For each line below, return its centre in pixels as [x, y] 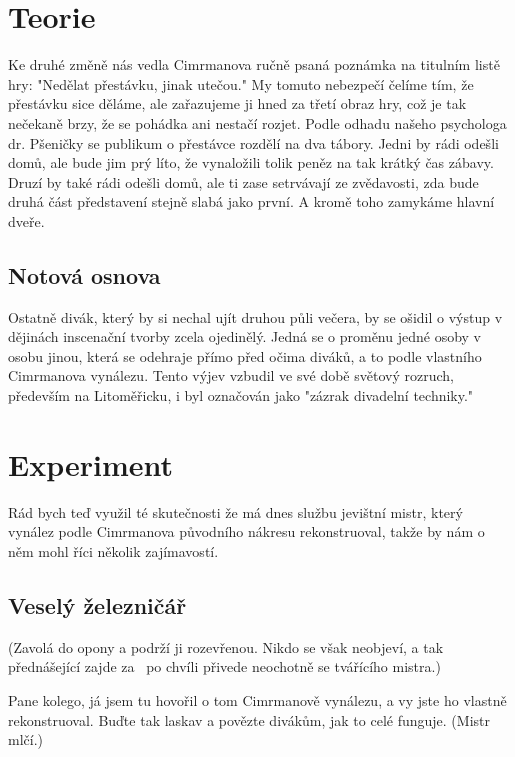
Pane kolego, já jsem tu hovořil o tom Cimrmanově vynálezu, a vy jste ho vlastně [257, 699]
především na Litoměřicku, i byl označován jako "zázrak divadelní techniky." [241, 395]
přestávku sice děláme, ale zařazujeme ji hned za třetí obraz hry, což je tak [237, 103]
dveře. [26, 220]
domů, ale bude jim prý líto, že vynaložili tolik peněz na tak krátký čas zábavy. [251, 162]
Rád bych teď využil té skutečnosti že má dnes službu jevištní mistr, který [235, 511]
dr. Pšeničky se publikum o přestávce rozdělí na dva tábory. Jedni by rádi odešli [253, 142]
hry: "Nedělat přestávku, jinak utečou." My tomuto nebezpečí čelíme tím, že [241, 83]
